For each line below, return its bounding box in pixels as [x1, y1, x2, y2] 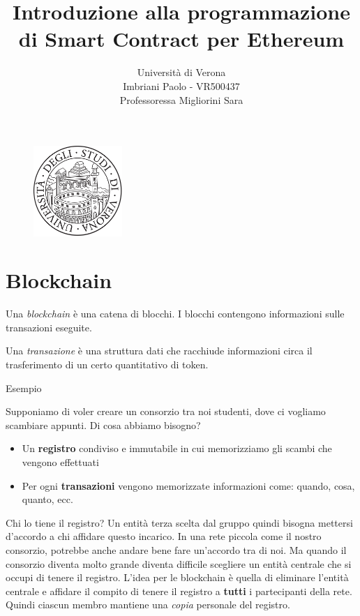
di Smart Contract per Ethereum [18, 24, 345, 53]
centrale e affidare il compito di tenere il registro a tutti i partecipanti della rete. [6, 583, 352, 598]
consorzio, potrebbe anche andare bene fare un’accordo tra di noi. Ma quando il [6, 542, 347, 557]
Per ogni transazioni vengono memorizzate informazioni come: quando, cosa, [22, 478, 355, 493]
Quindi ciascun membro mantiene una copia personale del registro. [6, 597, 290, 612]
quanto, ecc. [22, 492, 73, 506]
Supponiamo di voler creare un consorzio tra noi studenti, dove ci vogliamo [6, 404, 326, 419]
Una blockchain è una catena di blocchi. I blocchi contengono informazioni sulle [6, 306, 345, 321]
